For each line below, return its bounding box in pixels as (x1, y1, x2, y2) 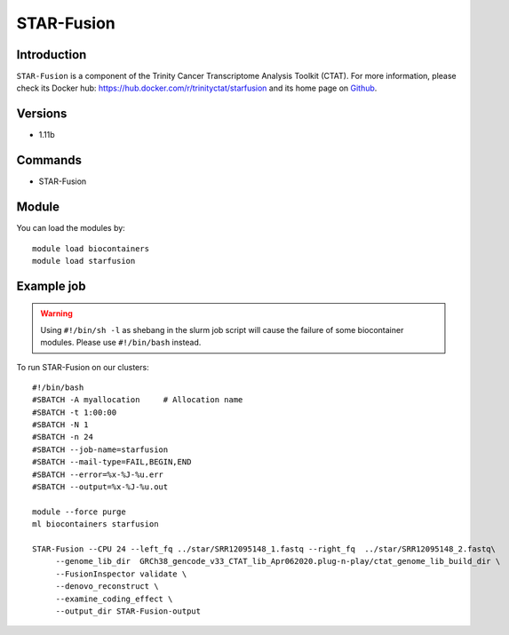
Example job (16, 278, 86, 293)
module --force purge (32, 506, 126, 517)
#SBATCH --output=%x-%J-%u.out (32, 482, 169, 492)
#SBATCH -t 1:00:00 (32, 407, 117, 417)
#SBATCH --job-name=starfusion (32, 444, 169, 455)
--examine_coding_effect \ (55, 593, 173, 604)
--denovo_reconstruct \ (55, 582, 159, 591)
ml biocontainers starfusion (32, 520, 159, 529)
